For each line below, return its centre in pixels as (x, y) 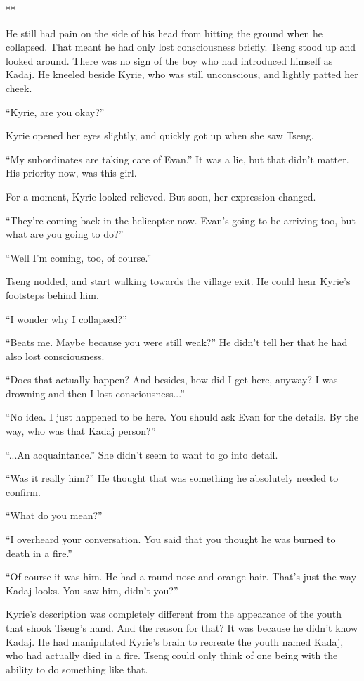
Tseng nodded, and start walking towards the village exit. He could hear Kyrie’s (178, 281)
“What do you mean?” (54, 515)
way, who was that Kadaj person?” (81, 431)
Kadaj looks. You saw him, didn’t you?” (92, 590)
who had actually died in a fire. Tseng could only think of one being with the (172, 655)
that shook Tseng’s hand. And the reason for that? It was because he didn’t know (182, 628)
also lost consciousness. (55, 356)
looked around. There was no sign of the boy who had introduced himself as (169, 60)
